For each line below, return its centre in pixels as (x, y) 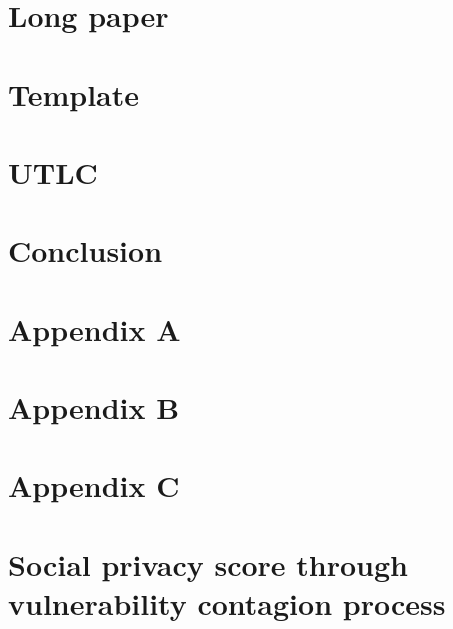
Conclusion (85, 250)
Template (74, 93)
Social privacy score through (208, 563)
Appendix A (94, 328)
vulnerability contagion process (227, 603)
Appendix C (94, 485)
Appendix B (94, 407)
